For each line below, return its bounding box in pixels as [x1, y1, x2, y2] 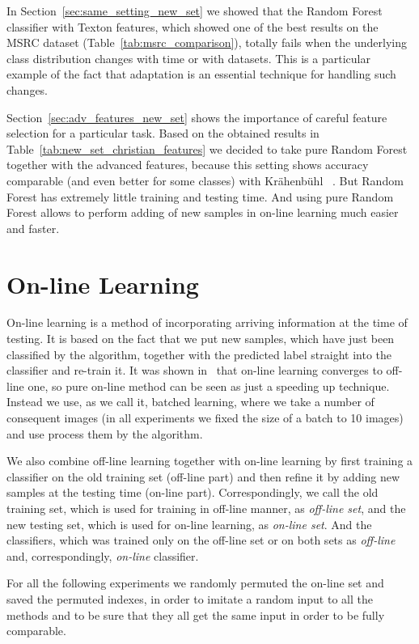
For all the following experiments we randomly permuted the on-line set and [6, 574, 384, 591]
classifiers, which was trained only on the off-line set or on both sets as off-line [6, 532, 396, 549]
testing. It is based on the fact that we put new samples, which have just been [6, 330, 395, 347]
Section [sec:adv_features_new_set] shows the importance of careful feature [6, 108, 387, 125]
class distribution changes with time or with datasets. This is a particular [6, 49, 370, 66]
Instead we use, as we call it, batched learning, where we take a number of [6, 393, 375, 410]
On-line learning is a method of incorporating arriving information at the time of [6, 314, 408, 331]
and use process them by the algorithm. [6, 425, 203, 442]
